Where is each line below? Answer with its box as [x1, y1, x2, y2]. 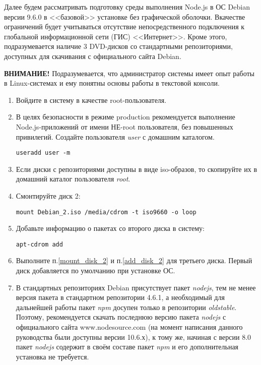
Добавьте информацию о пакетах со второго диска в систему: [16, 223, 205, 233]
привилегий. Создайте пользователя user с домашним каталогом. [16, 131, 215, 142]
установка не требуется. [16, 351, 89, 361]
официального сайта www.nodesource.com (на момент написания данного [16, 322, 243, 332]
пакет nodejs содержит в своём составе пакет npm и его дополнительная [16, 341, 239, 352]
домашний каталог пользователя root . [16, 173, 130, 184]
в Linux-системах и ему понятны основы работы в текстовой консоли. [4, 78, 220, 88]
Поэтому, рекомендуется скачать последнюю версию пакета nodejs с [16, 312, 226, 322]
